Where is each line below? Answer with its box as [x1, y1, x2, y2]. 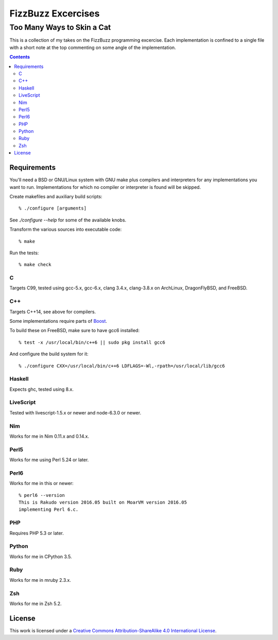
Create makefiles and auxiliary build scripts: [9, 193, 102, 199]
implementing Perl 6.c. [19, 507, 79, 512]
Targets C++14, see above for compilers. [9, 308, 96, 315]
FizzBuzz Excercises [9, 8, 100, 19]
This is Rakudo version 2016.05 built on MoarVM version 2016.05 [19, 499, 187, 505]
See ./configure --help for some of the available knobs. [9, 217, 127, 223]
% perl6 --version [19, 492, 65, 498]
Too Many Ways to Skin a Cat [9, 23, 111, 32]
